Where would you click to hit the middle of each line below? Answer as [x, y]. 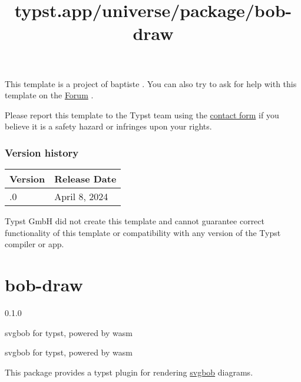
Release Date [85, 179]
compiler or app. [34, 244]
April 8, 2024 [81, 197]
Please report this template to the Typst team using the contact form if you [142, 114]
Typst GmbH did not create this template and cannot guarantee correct [135, 221]
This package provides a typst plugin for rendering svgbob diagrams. [129, 372]
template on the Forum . [49, 95]
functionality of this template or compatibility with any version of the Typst [143, 232]
